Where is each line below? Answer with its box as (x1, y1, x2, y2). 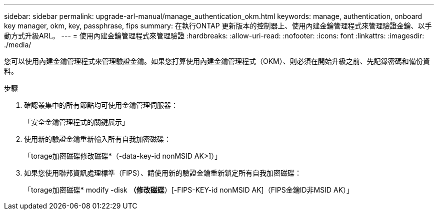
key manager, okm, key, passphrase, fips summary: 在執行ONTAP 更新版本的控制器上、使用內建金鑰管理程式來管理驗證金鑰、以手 (4, 21, 432, 30)
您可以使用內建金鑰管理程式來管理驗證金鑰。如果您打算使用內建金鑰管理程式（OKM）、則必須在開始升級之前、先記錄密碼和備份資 (4, 57, 430, 65)
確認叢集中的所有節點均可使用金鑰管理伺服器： (24, 101, 178, 109)
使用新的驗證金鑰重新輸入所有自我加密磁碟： (24, 135, 171, 143)
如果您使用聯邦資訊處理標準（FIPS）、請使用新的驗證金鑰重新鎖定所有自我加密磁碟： (24, 169, 301, 177)
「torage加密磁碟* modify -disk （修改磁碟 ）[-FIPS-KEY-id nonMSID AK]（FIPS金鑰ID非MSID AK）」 (24, 186, 354, 194)
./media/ (4, 40, 31, 49)
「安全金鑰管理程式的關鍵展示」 (24, 118, 129, 126)
